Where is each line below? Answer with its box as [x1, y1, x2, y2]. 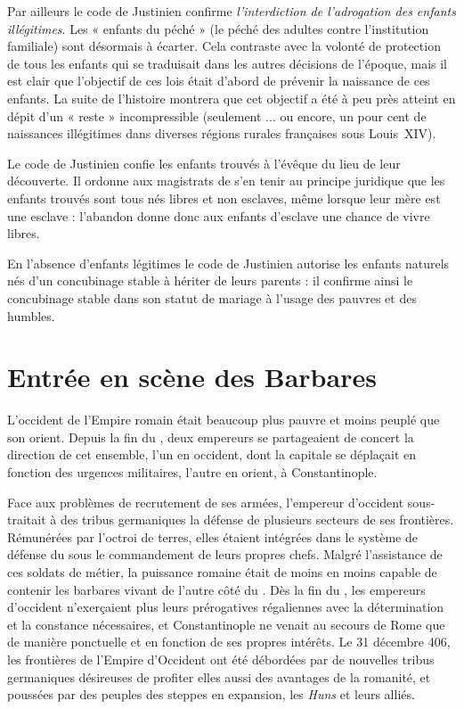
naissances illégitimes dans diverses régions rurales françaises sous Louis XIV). [7, 124, 436, 143]
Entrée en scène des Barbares [7, 359, 377, 395]
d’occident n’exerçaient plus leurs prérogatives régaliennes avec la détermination [7, 598, 444, 616]
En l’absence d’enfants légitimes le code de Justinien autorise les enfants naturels [7, 253, 450, 272]
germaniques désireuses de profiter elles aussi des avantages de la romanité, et [7, 667, 431, 686]
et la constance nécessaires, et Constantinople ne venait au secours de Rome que [7, 614, 445, 633]
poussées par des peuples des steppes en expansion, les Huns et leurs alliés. [7, 685, 415, 704]
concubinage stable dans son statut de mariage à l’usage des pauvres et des [7, 288, 417, 307]
